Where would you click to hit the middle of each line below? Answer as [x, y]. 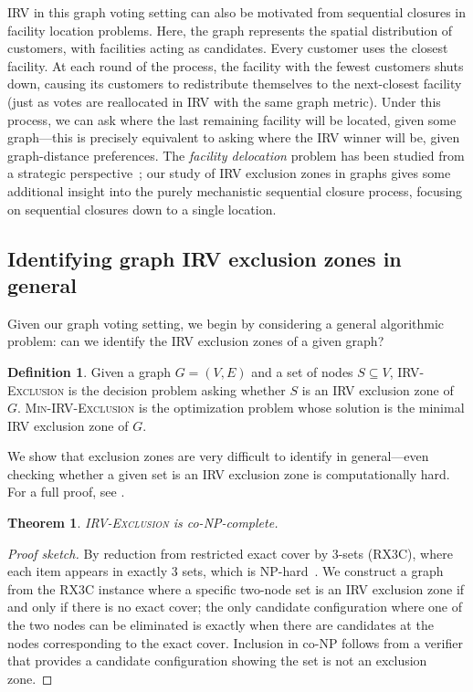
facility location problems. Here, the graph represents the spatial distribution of [230, 30]
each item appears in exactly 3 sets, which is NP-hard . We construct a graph [226, 571]
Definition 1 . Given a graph [89, 371]
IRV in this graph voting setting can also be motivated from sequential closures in [237, 12]
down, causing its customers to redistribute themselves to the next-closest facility [235, 84]
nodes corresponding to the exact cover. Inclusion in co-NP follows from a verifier [235, 642]
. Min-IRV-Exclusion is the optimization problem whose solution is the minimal [241, 408]
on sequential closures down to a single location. [142, 209]
